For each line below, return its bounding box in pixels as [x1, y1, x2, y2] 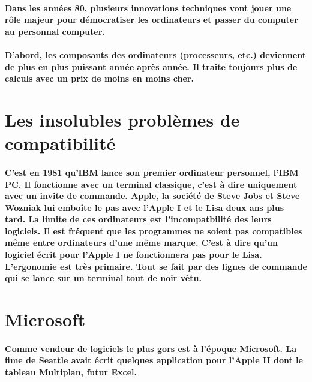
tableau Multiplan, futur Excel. [5, 366, 137, 378]
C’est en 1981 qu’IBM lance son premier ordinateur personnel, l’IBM [5, 166, 299, 178]
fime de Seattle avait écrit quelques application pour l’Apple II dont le [5, 354, 303, 366]
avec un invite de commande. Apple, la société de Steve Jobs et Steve [5, 190, 300, 202]
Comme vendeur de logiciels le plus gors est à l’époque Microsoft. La [5, 342, 296, 354]
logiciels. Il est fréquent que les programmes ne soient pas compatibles [5, 224, 302, 237]
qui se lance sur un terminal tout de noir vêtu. [5, 272, 202, 284]
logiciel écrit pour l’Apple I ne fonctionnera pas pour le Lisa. [5, 248, 262, 261]
